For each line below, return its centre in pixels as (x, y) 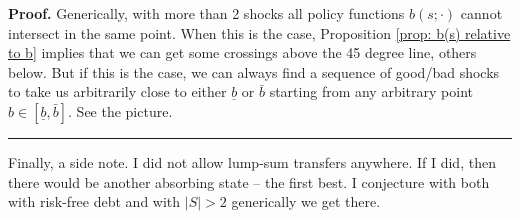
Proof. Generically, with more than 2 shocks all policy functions (206, 13)
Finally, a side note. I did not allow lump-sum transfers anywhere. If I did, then (252, 161)
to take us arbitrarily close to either (117, 91)
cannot (481, 13)
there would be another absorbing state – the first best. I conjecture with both (249, 181)
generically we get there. (306, 201)
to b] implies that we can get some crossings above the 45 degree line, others (242, 52)
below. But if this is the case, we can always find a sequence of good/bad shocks (254, 71)
